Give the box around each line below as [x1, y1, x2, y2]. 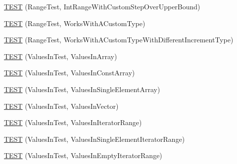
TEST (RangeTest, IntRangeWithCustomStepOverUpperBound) [4, 1, 200, 11]
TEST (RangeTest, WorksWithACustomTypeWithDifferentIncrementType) [4, 34, 234, 45]
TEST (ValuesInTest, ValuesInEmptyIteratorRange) [4, 150, 162, 161]
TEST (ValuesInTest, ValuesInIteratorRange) [4, 117, 142, 128]
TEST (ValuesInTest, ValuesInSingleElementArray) [4, 84, 160, 94]
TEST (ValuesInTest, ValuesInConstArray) [4, 67, 135, 78]
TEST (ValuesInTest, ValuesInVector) [4, 100, 119, 111]
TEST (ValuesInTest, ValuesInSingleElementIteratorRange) [4, 133, 185, 144]
